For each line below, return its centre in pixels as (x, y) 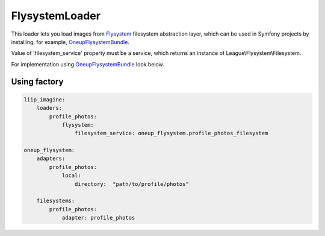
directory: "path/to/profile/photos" (132, 184)
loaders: (49, 108)
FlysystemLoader (56, 16)
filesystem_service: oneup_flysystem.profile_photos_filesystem (171, 133)
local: (71, 176)
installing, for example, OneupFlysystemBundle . (70, 42)
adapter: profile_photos (98, 218)
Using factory (37, 81)
